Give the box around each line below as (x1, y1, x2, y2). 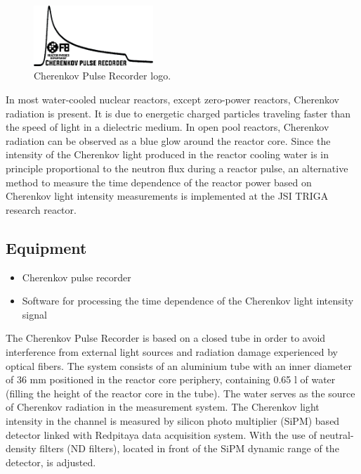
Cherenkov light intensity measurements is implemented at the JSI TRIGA (6, 188, 329, 203)
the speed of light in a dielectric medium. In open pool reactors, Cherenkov (6, 120, 329, 134)
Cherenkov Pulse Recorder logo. (34, 68, 171, 83)
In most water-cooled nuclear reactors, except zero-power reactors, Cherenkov (6, 92, 339, 107)
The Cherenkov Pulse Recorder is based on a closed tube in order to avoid (6, 331, 326, 345)
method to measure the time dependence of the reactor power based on (6, 174, 312, 189)
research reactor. (6, 202, 77, 217)
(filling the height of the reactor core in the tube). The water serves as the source (6, 385, 355, 400)
